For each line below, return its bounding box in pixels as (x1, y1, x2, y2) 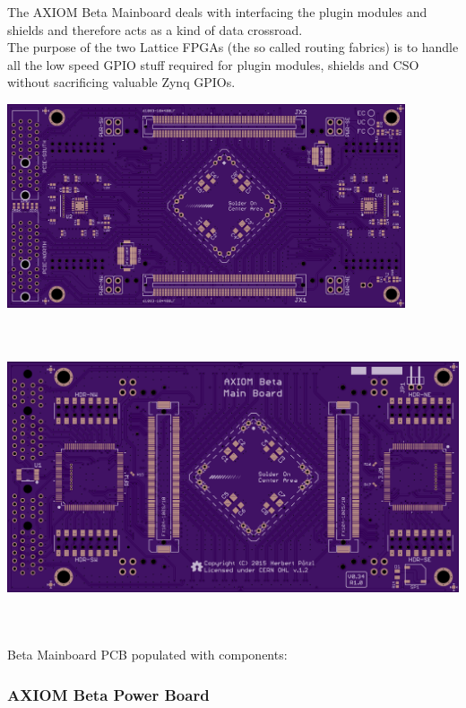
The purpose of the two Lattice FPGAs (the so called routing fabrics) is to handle (7, 38, 459, 57)
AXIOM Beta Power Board (7, 683, 210, 705)
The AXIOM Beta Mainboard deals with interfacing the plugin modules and (7, 3, 427, 21)
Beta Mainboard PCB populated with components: (7, 645, 288, 664)
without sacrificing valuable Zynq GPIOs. (7, 73, 236, 92)
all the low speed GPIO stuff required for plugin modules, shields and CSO (7, 55, 419, 74)
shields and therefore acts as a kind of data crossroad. (7, 20, 303, 39)
